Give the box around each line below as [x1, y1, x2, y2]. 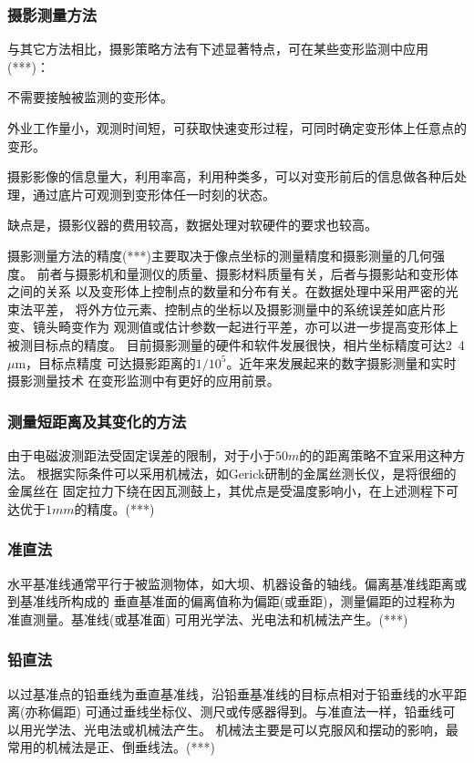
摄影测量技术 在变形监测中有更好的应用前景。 [7, 371, 280, 390]
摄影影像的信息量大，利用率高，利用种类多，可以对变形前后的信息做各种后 [7, 167, 454, 186]
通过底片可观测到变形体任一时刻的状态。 [32, 184, 275, 203]
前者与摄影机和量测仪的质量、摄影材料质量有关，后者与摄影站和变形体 [36, 263, 459, 283]
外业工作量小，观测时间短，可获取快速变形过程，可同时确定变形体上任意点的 [7, 119, 467, 137]
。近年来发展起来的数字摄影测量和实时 [226, 353, 457, 372]
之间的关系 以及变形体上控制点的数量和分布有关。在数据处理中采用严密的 [7, 282, 446, 301]
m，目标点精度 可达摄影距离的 [15, 353, 196, 372]
